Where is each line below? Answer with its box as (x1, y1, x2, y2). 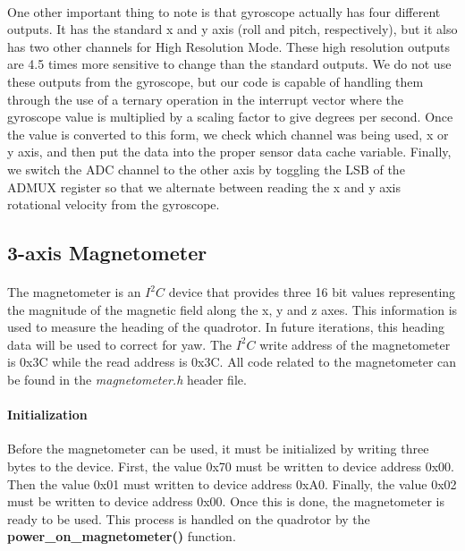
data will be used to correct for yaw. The (7, 335, 232, 353)
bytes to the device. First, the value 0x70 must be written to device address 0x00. (7, 457, 454, 476)
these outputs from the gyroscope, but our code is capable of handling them (7, 72, 424, 90)
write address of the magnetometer (259, 335, 451, 353)
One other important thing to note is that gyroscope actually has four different (7, 2, 441, 21)
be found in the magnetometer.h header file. (7, 370, 247, 389)
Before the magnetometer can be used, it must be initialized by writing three (7, 439, 429, 458)
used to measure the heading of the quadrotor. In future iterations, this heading (7, 318, 444, 336)
